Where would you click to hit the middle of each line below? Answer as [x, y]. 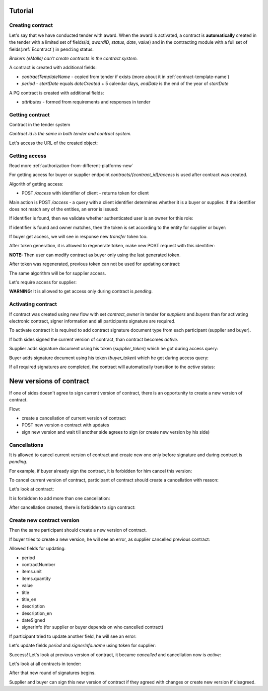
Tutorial [22, 11]
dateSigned [33, 620]
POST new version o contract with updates [65, 425]
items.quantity [36, 578]
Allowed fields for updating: [37, 548]
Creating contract [31, 25]
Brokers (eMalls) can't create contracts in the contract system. [73, 58]
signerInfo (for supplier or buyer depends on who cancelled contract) [93, 627]
